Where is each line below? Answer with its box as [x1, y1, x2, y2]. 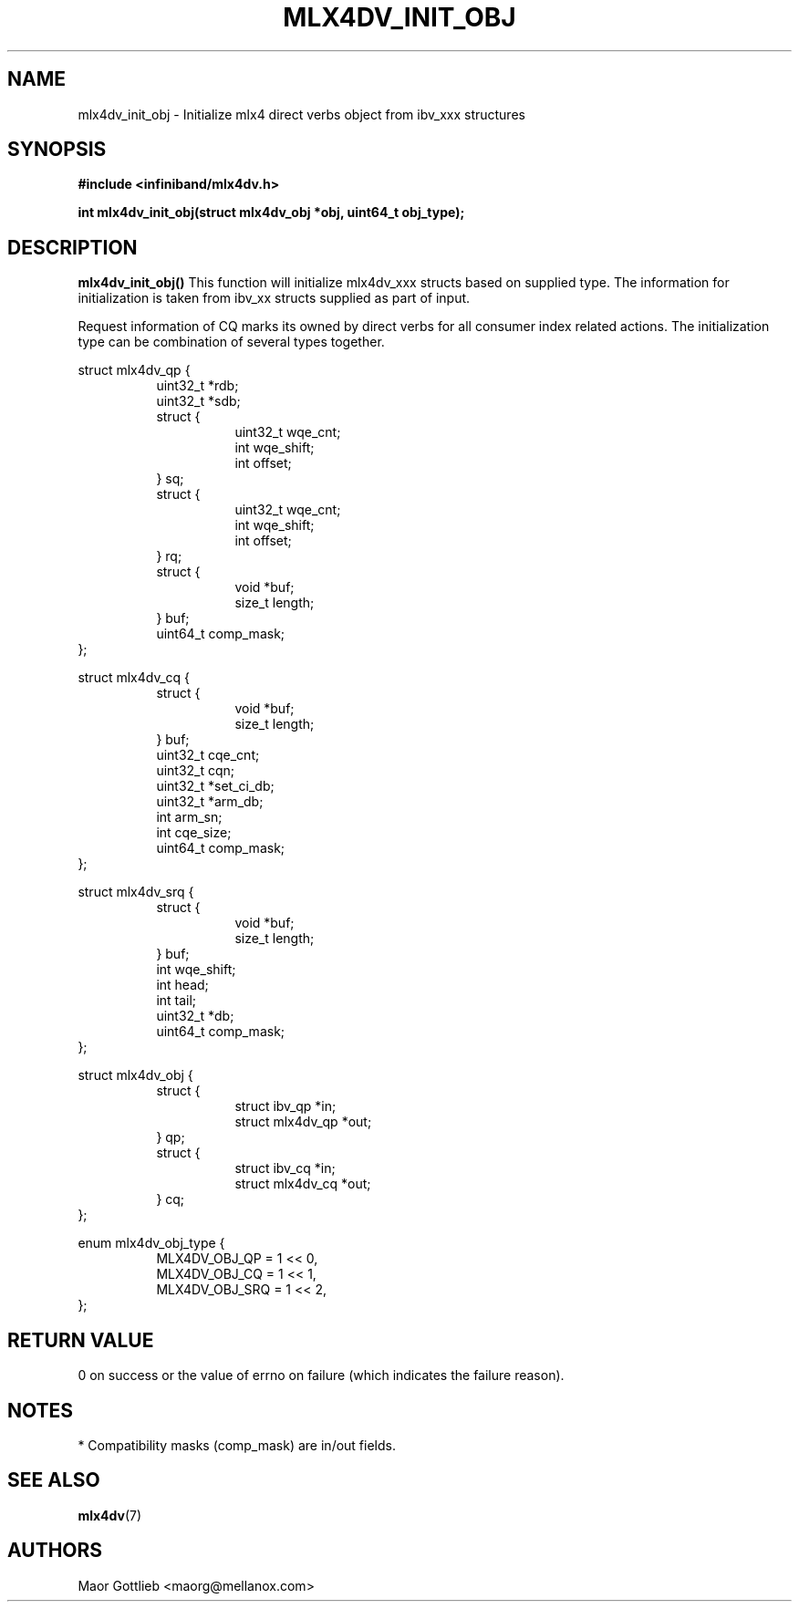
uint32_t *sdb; [156, 393, 241, 410]
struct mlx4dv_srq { [78, 884, 194, 900]
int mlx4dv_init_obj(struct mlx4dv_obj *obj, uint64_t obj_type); [78, 204, 465, 221]
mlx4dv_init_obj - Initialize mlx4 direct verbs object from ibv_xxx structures [78, 106, 525, 122]
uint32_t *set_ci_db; [156, 778, 275, 794]
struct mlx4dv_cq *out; [234, 1176, 371, 1192]
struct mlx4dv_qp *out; [234, 1114, 372, 1130]
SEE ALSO [7, 1469, 100, 1492]
